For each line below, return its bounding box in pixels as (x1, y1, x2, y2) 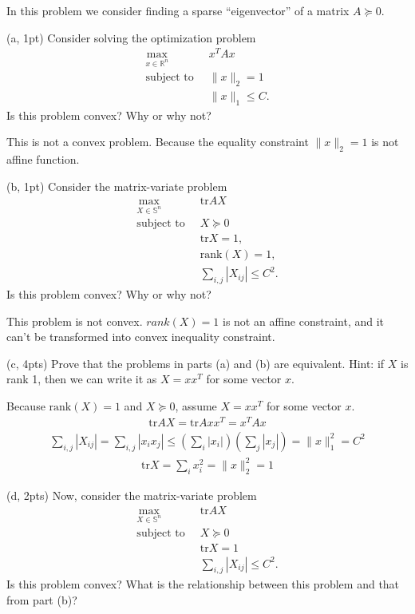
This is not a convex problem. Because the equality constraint (6, 133, 309, 150)
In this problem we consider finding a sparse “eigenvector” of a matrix (6, 2, 350, 18)
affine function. (6, 151, 80, 168)
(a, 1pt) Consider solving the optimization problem (6, 29, 256, 46)
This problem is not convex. (6, 312, 143, 329)
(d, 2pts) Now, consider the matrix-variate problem (6, 487, 257, 504)
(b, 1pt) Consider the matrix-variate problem (6, 177, 227, 194)
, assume (175, 398, 217, 414)
